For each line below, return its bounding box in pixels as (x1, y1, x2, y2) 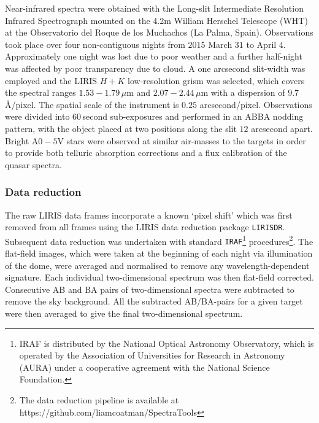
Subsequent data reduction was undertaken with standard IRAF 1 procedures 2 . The (5, 233, 313, 247)
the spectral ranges (5, 86, 76, 99)
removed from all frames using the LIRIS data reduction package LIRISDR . (5, 220, 285, 233)
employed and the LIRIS (5, 74, 98, 87)
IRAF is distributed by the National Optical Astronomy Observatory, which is (19, 336, 314, 349)
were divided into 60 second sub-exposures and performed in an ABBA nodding (5, 110, 304, 123)
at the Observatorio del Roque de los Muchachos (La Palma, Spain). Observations (5, 26, 313, 39)
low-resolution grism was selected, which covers (128, 74, 305, 87)
